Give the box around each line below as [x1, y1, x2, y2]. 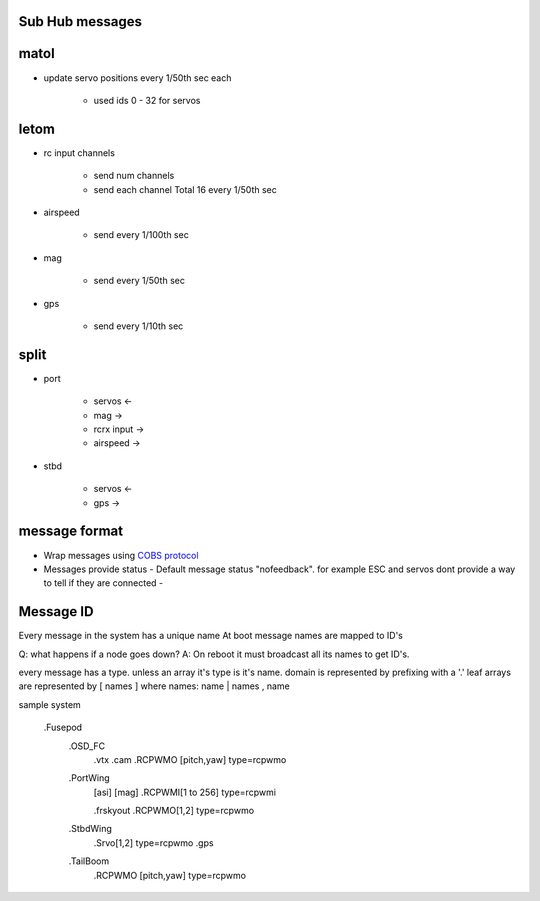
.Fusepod [43, 721, 83, 734]
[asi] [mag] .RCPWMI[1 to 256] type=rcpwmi [93, 786, 277, 798]
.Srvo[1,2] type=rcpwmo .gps [93, 836, 214, 849]
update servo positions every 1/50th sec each [43, 71, 232, 84]
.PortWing [68, 772, 110, 784]
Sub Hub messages [18, 13, 142, 30]
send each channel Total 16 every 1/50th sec [93, 183, 277, 195]
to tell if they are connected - [43, 577, 164, 589]
